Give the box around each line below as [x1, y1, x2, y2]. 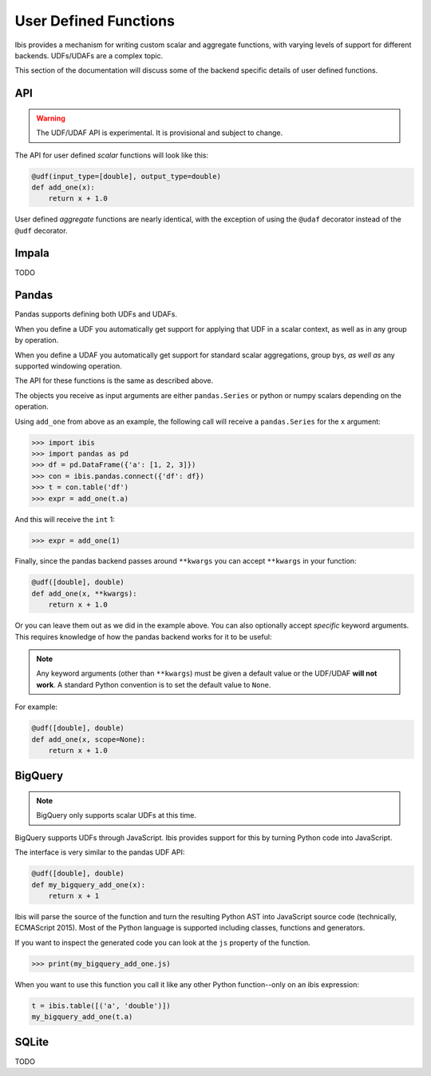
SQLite [14, 1035, 49, 1049]
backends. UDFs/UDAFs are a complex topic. [14, 50, 164, 60]
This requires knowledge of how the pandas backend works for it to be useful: [14, 632, 272, 641]
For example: [14, 702, 58, 711]
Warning [36, 113, 65, 123]
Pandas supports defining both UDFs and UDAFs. [14, 309, 177, 319]
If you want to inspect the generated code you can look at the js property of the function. [14, 938, 310, 947]
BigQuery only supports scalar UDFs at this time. [36, 811, 197, 820]
